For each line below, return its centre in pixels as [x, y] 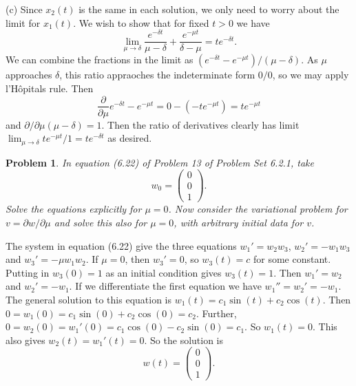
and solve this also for [101, 222]
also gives [25, 340]
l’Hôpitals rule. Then [50, 88]
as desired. [130, 138]
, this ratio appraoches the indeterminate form [157, 75]
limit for [23, 22]
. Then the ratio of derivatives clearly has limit [200, 124]
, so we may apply [311, 75]
